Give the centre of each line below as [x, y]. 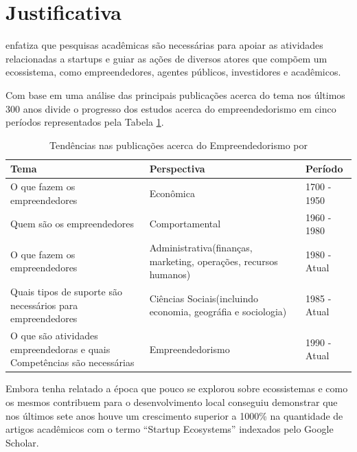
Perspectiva [177, 169]
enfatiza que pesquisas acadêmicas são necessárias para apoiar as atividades [164, 45]
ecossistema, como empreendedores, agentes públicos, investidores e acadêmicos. [173, 72]
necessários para [44, 305]
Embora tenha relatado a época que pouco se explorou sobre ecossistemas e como [177, 388]
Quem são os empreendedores [72, 224]
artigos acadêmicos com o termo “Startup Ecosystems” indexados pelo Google [170, 429]
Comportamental [185, 224]
